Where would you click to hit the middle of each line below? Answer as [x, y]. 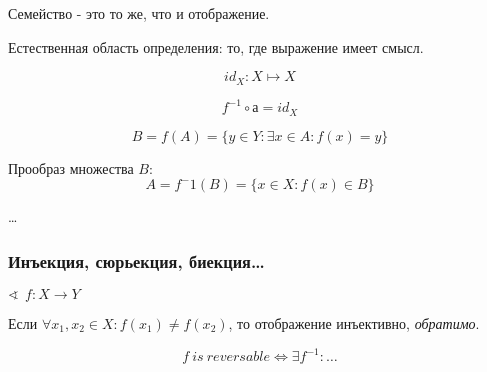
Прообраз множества [71, 167]
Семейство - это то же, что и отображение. [139, 13]
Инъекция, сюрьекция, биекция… [136, 260]
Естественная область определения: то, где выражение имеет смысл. [216, 46]
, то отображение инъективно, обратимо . [354, 323]
